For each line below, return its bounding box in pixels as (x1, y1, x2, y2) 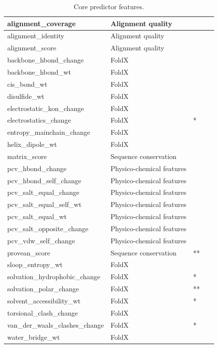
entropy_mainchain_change (7, 127, 90, 137)
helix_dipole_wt (7, 139, 57, 149)
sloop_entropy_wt (7, 259, 63, 269)
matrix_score (7, 151, 47, 161)
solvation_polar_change (7, 284, 79, 294)
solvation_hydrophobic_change (7, 271, 101, 282)
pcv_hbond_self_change (7, 175, 81, 185)
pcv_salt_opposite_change (7, 223, 88, 233)
